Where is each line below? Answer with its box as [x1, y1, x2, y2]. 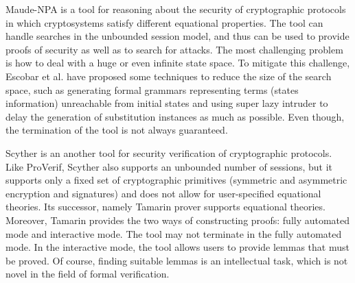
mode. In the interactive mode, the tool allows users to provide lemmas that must [5, 240, 350, 254]
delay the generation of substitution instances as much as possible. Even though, [5, 109, 345, 123]
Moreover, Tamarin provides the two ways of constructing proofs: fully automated [5, 212, 350, 227]
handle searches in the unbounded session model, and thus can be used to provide [5, 29, 350, 43]
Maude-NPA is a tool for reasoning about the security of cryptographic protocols [5, 2, 346, 16]
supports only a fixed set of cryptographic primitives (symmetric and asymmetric [5, 173, 347, 187]
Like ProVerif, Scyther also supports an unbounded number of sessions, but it [5, 159, 333, 173]
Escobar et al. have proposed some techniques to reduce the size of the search [5, 69, 332, 83]
